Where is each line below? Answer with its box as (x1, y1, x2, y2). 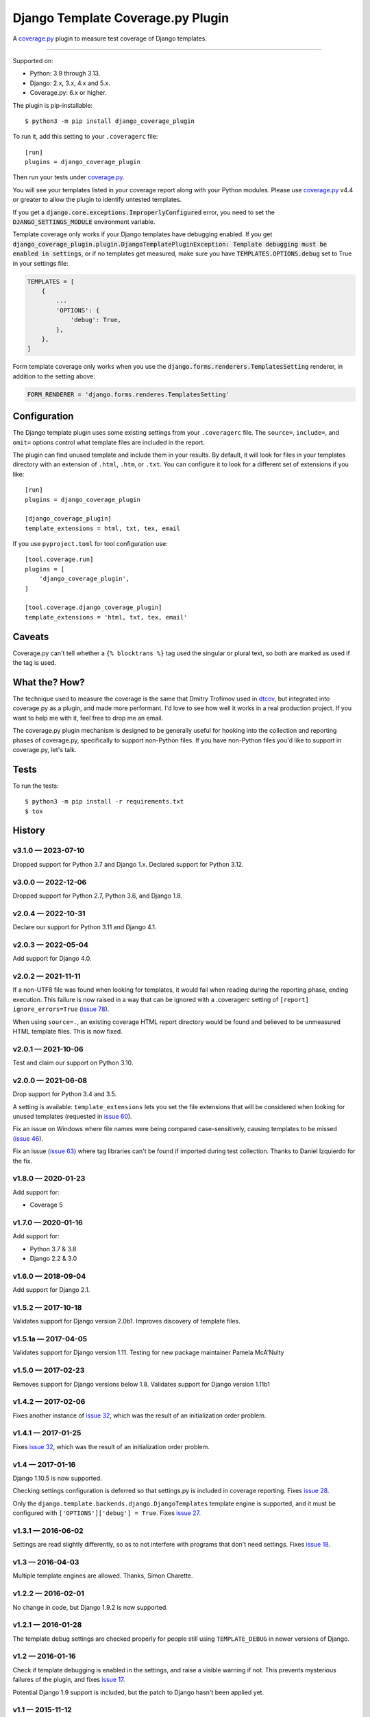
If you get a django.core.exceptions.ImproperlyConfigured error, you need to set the (12, 208, 275, 216)
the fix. (12, 1157, 33, 1165)
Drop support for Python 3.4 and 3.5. (12, 1090, 117, 1098)
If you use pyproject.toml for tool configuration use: (12, 540, 168, 548)
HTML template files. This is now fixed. (12, 1027, 123, 1035)
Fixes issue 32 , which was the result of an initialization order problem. (12, 1442, 210, 1451)
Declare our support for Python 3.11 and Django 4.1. (12, 923, 157, 931)
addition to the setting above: (12, 372, 95, 380)
